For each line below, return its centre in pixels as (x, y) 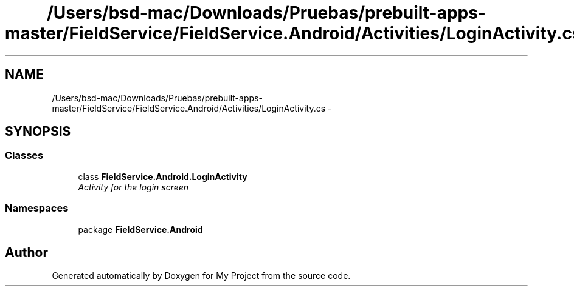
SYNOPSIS (38, 132)
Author (26, 252)
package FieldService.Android (140, 229)
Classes (24, 156)
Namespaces (37, 208)
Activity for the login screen (133, 187)
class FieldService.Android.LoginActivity (163, 176)
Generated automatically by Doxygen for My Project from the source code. (201, 276)
